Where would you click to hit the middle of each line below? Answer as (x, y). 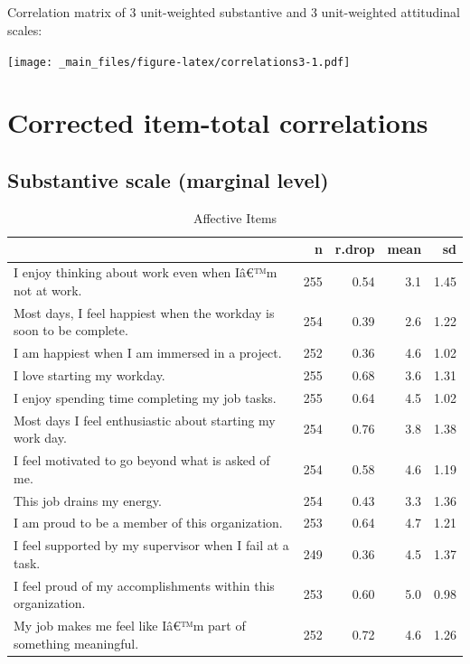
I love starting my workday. (89, 374)
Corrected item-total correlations (218, 122)
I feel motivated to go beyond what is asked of (142, 460)
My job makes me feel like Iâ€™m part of (130, 626)
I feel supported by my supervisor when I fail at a (151, 545)
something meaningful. (76, 643)
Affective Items (235, 217)
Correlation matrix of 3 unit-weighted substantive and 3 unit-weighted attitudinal (234, 12)
